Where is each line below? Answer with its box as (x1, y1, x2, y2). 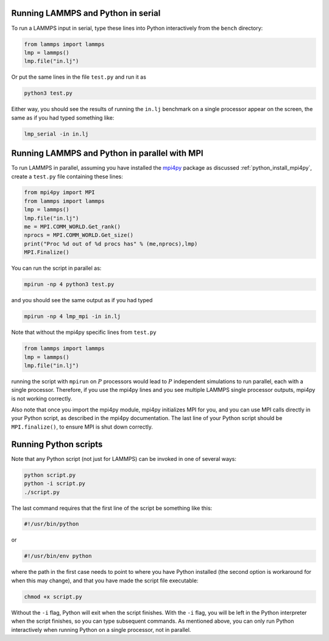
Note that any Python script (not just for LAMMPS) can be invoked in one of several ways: (11, 455, 237, 462)
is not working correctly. (11, 394, 73, 402)
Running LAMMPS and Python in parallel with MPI (11, 148, 203, 159)
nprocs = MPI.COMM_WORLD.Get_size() (24, 232, 134, 239)
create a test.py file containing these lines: (11, 173, 123, 180)
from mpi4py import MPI (24, 189, 96, 196)
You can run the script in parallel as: (11, 264, 102, 272)
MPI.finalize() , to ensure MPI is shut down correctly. (11, 423, 154, 430)
